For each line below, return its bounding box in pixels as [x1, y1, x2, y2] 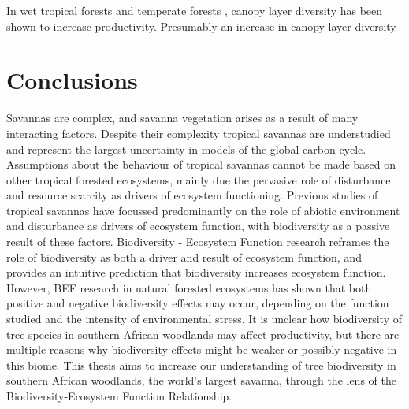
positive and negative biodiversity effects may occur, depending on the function [6, 295, 389, 311]
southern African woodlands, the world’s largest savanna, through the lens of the [6, 372, 396, 389]
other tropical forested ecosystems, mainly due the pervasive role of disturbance [6, 171, 391, 188]
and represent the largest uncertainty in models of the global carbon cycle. [6, 140, 366, 157]
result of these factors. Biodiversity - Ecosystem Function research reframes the [6, 233, 389, 250]
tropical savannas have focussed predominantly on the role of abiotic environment [6, 202, 400, 218]
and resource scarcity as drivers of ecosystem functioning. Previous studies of [6, 187, 378, 203]
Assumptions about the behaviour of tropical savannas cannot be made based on [6, 156, 396, 173]
